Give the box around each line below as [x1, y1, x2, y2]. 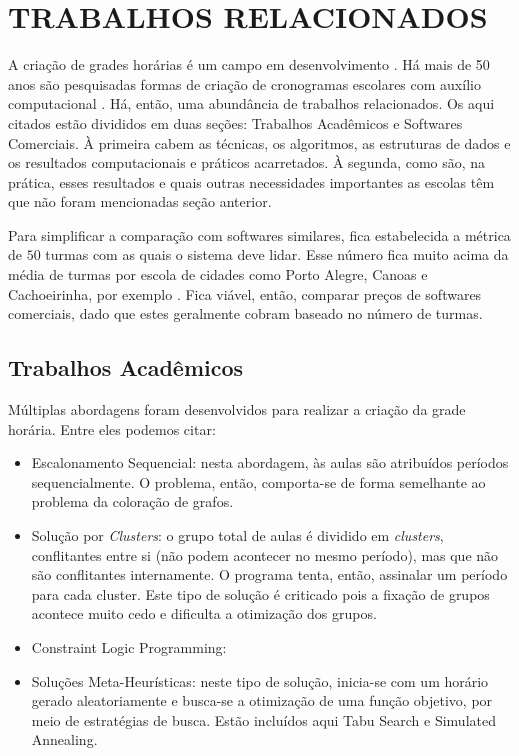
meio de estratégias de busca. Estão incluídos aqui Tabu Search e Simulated [31, 709, 496, 730]
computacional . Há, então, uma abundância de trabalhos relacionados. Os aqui [8, 93, 495, 114]
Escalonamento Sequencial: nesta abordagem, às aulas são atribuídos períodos [31, 452, 509, 473]
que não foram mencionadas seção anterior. [8, 191, 272, 212]
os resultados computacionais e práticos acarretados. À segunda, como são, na [8, 152, 486, 173]
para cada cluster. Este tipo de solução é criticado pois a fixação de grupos [31, 583, 490, 604]
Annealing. [31, 729, 98, 750]
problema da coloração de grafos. [31, 491, 234, 512]
